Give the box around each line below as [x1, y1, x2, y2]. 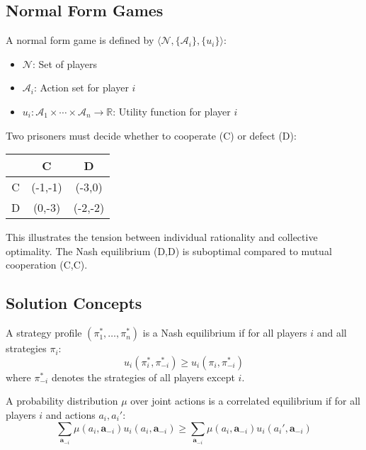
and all [316, 325, 347, 340]
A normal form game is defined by [6, 33, 154, 47]
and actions [45, 407, 96, 422]
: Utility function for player [113, 103, 231, 118]
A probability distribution [6, 393, 118, 408]
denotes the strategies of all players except [51, 369, 235, 384]
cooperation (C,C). [6, 257, 88, 272]
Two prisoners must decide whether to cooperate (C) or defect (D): [6, 128, 297, 142]
